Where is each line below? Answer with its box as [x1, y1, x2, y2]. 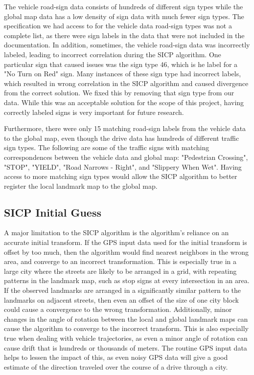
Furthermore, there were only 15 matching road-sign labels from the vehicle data [4, 123, 246, 133]
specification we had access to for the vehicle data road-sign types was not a [4, 21, 232, 31]
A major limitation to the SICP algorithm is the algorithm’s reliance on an [4, 227, 229, 238]
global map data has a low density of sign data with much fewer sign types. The [4, 11, 244, 21]
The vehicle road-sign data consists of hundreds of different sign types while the [4, 1, 243, 11]
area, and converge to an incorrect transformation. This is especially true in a [4, 256, 237, 266]
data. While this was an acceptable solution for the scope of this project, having [4, 97, 244, 107]
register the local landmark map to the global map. [4, 180, 158, 191]
